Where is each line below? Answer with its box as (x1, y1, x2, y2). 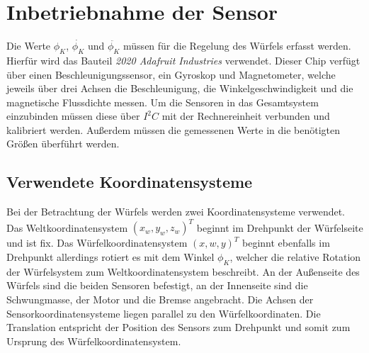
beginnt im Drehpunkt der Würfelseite (196, 220, 363, 235)
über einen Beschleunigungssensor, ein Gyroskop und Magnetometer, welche (6, 67, 336, 82)
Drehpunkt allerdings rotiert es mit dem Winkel (6, 249, 215, 264)
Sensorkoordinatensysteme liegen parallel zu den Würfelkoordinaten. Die (6, 306, 321, 320)
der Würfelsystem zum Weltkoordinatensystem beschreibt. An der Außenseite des (6, 264, 360, 279)
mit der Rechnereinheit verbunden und (161, 108, 330, 123)
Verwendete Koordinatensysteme (6, 171, 253, 193)
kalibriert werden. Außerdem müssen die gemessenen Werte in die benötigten (6, 122, 341, 137)
